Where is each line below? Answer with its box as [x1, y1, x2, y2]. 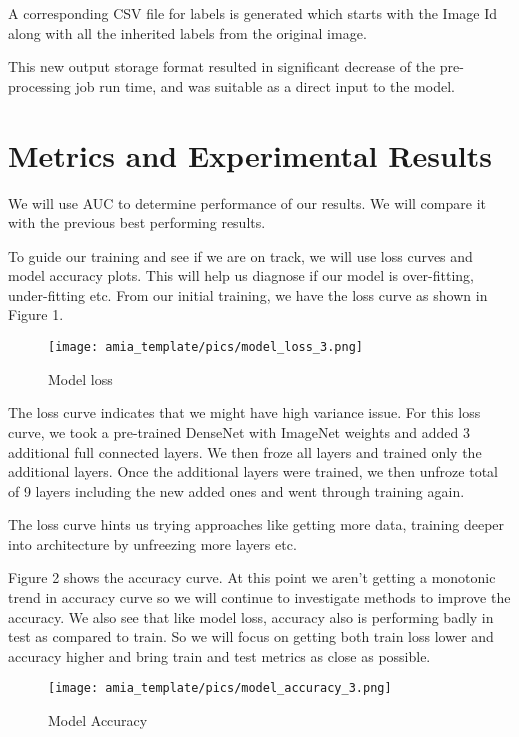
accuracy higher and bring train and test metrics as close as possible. [8, 645, 431, 666]
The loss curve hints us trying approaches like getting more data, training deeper [8, 514, 505, 535]
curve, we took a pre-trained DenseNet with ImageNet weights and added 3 [8, 421, 471, 442]
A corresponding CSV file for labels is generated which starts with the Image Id [8, 3, 498, 23]
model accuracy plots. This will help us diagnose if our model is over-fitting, [8, 265, 475, 286]
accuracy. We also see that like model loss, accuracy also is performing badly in [8, 606, 494, 627]
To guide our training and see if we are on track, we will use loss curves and [8, 245, 473, 266]
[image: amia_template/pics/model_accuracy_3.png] [48, 681, 392, 696]
